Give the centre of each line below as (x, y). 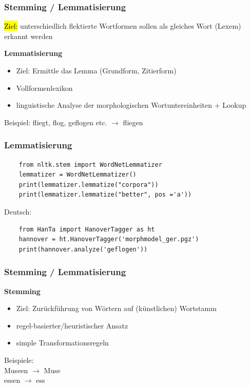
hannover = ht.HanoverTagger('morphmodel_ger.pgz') (109, 239)
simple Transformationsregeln (62, 343)
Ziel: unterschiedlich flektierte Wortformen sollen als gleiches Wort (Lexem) (123, 26)
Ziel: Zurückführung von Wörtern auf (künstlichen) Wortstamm (116, 308)
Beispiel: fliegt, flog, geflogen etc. (56, 122)
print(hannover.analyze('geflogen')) (83, 249)
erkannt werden (28, 36)
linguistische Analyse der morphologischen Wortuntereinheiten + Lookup (131, 105)
